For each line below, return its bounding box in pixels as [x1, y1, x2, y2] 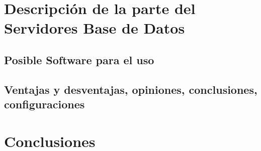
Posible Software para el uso [4, 52, 154, 67]
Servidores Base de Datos [4, 18, 185, 38]
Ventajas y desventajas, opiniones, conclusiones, [4, 81, 257, 97]
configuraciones [4, 96, 85, 112]
